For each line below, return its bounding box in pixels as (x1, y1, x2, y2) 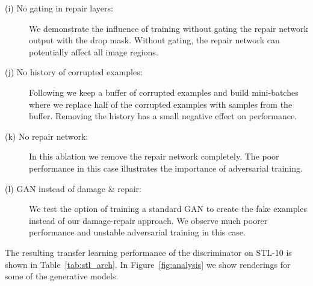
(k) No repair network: (5, 129, 88, 142)
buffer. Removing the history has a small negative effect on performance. (29, 110, 297, 122)
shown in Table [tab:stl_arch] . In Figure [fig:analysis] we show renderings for (5, 258, 291, 270)
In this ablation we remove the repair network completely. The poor (29, 150, 279, 163)
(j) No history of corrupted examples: (5, 66, 143, 78)
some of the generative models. (5, 270, 119, 282)
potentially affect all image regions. (29, 45, 158, 58)
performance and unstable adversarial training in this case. (29, 226, 246, 238)
